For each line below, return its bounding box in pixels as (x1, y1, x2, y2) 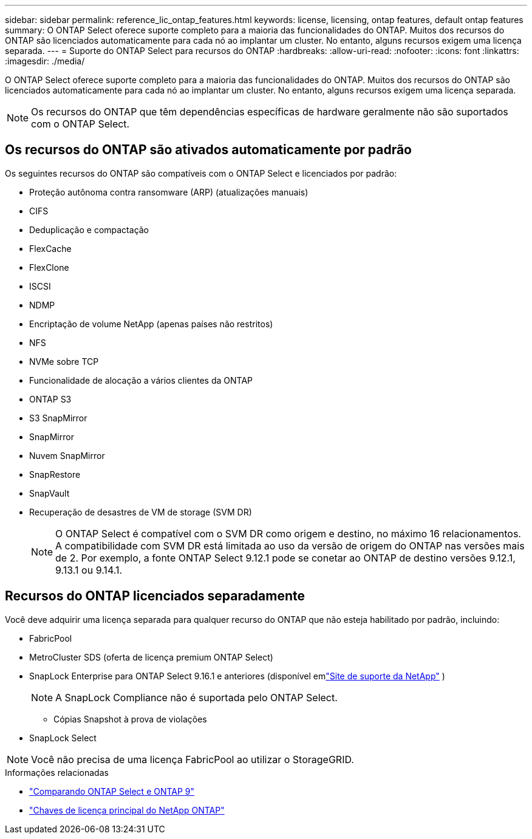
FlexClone (29, 262, 69, 273)
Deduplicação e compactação (29, 224, 149, 235)
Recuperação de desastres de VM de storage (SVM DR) (29, 506, 252, 517)
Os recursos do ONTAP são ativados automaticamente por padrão (5, 142, 412, 158)
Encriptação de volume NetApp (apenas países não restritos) (29, 318, 273, 329)
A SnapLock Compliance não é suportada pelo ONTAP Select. (55, 691, 338, 704)
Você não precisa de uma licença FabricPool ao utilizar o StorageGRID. (31, 753, 354, 766)
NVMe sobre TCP (29, 356, 99, 367)
